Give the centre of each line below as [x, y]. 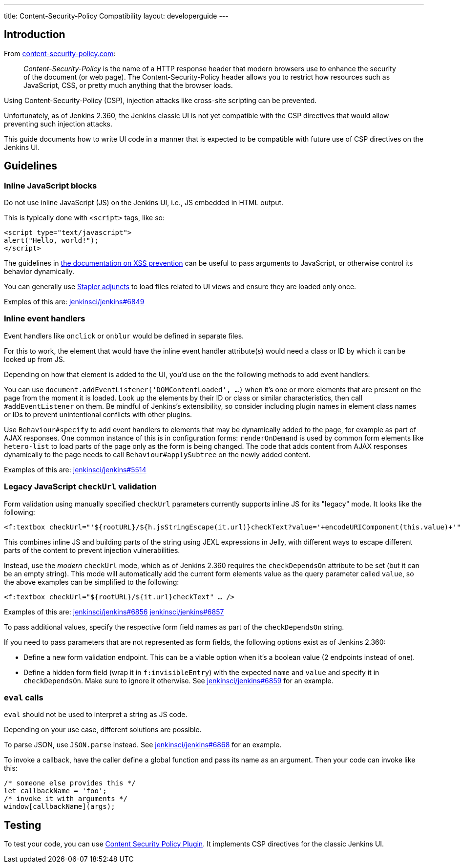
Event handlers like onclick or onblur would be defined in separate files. [124, 336]
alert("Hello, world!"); [51, 241]
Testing [23, 825]
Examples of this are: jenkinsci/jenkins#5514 [75, 469]
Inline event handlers [45, 319]
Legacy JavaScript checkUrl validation [80, 487]
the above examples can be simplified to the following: [92, 582]
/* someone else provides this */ [70, 783]
